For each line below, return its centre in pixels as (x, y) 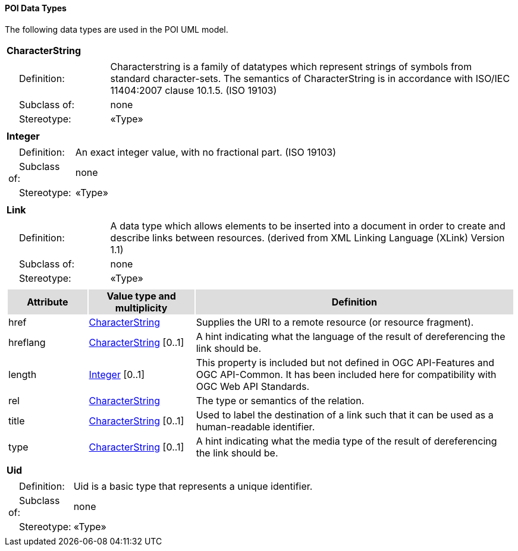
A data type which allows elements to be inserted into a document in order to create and (308, 226)
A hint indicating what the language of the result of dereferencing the (351, 336)
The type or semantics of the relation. (280, 400)
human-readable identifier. (255, 426)
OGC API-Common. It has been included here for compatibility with (346, 374)
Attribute (48, 302)
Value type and (141, 296)
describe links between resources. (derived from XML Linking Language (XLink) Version (307, 237)
